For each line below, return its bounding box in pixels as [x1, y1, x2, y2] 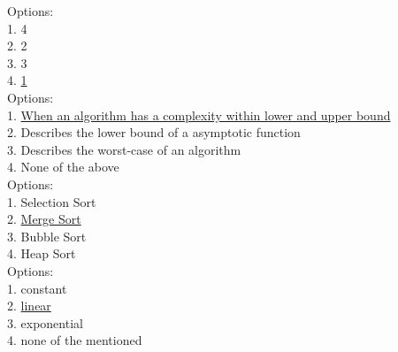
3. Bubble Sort [7, 226, 87, 245]
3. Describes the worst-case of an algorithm [7, 140, 241, 158]
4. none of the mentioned [7, 331, 142, 349]
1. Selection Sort [7, 192, 96, 210]
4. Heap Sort [7, 244, 76, 263]
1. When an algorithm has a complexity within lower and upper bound [7, 105, 391, 124]
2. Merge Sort [7, 210, 81, 228]
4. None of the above [7, 157, 119, 176]
